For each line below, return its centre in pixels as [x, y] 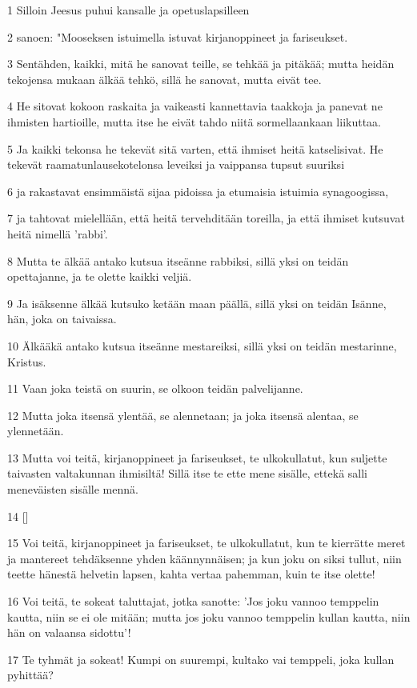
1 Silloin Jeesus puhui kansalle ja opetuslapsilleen [128, 10]
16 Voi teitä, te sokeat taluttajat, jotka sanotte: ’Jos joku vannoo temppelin [193, 601]
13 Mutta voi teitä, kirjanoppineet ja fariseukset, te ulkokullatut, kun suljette [197, 457]
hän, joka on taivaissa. [62, 319]
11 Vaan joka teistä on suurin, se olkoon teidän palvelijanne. [155, 388]
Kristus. [27, 361]
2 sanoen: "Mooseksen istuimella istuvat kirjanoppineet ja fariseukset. [178, 36]
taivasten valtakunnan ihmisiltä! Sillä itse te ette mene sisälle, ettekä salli [187, 473]
